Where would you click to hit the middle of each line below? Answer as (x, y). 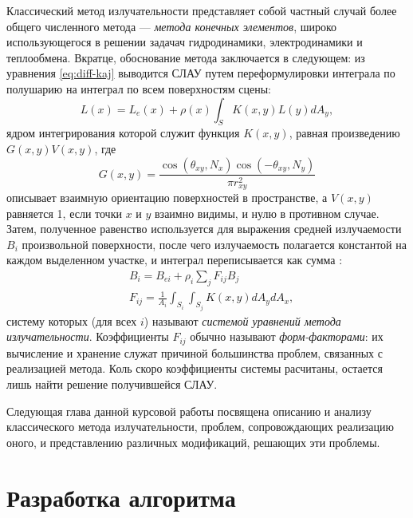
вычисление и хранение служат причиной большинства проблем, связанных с (195, 352)
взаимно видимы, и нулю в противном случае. (267, 213)
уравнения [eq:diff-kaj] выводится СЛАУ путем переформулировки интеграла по (201, 73)
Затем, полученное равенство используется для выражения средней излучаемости (204, 229)
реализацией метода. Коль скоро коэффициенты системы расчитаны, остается (195, 368)
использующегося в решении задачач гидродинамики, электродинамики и (185, 42)
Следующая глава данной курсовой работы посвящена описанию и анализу (189, 411)
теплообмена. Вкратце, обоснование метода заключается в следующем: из (186, 57)
